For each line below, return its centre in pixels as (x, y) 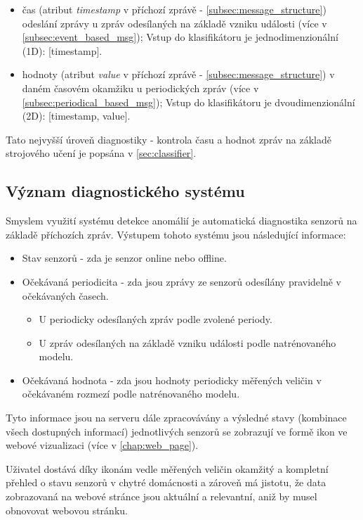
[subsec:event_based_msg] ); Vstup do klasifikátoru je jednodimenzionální (180, 37)
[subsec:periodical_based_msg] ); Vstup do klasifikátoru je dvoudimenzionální (189, 102)
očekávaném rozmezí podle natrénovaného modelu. (131, 394)
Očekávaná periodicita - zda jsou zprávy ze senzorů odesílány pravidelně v (182, 281)
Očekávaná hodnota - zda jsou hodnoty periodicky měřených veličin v (172, 380)
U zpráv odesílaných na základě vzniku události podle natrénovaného (187, 342)
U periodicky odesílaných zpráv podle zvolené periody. (156, 319)
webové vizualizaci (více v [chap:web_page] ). (102, 445)
